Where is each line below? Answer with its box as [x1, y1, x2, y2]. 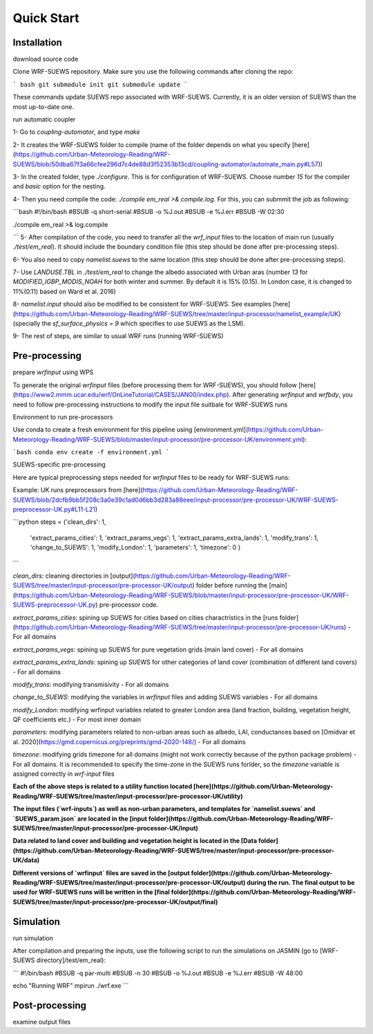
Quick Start [12, 10, 79, 26]
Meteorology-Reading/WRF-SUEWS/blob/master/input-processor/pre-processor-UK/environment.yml [12, 435, 303, 443]
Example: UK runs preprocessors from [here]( [12, 486, 143, 494]
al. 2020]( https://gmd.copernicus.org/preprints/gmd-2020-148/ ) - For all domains [12, 737, 246, 745]
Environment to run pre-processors [12, 413, 113, 421]
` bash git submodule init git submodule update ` [12, 80, 188, 88]
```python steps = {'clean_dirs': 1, [12, 518, 106, 526]
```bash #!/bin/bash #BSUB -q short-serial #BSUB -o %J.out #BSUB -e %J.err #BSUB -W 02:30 [12, 208, 285, 216]
